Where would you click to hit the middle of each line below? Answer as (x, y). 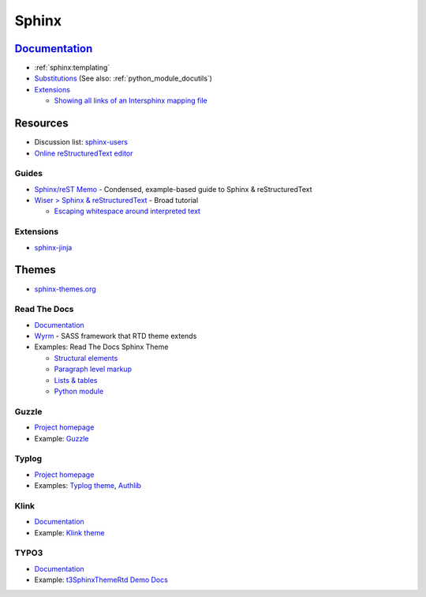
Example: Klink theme (69, 532)
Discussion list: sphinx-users (81, 142)
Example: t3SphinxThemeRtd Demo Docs (101, 580)
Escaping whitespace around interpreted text (127, 211)
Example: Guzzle (62, 438)
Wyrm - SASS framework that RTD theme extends (116, 336)
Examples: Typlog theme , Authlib (88, 486)
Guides (29, 174)
